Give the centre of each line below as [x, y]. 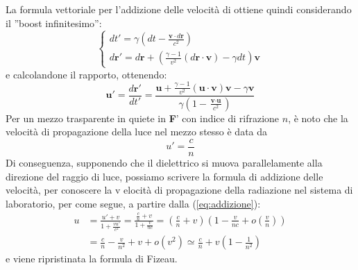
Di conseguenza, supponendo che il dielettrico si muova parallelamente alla [164, 162]
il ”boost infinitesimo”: [54, 23]
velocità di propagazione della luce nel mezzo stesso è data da [137, 132]
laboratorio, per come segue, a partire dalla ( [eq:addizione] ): [133, 203]
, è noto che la [318, 118]
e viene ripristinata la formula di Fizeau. [92, 259]
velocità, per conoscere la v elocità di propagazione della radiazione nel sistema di [179, 190]
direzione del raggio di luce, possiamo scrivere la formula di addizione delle [164, 176]
